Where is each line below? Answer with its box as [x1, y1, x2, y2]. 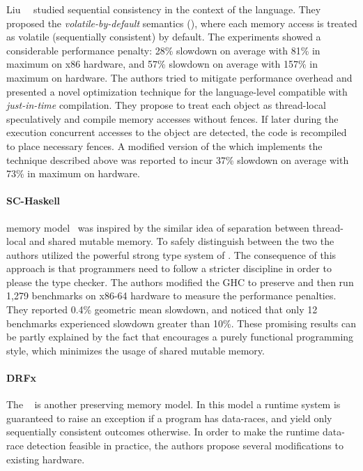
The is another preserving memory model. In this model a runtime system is [6, 397, 341, 412]
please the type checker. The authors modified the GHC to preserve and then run [6, 274, 354, 289]
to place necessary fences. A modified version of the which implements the [6, 138, 323, 153]
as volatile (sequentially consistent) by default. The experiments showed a [6, 29, 321, 44]
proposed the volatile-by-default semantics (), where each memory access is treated [6, 15, 357, 30]
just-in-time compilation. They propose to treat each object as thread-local [6, 98, 326, 112]
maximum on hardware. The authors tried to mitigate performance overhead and [6, 70, 353, 84]
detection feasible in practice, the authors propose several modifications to [26, 438, 343, 453]
